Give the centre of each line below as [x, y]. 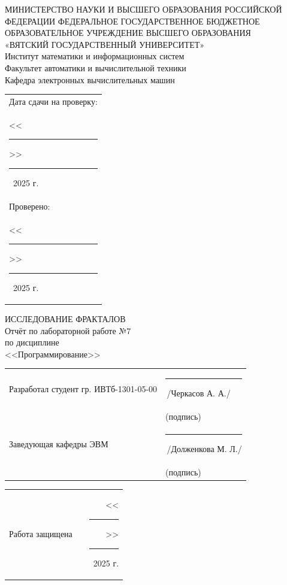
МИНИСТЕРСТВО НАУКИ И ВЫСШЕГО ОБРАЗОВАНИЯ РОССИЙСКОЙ [143, 9]
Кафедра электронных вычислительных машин [90, 79]
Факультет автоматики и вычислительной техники [96, 67]
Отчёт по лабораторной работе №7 [68, 330]
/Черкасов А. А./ [199, 393]
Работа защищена [41, 534]
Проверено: [30, 206]
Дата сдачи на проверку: [53, 101]
